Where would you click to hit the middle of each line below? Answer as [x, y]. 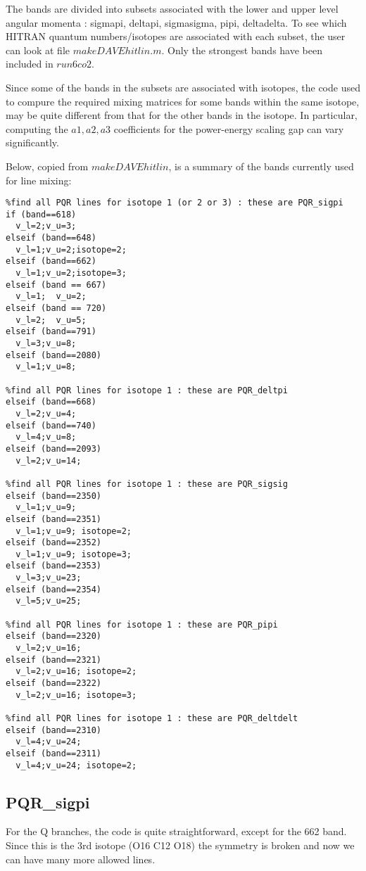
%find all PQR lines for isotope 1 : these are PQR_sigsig [147, 484]
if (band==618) [41, 214]
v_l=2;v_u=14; [49, 460]
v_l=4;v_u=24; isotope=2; [76, 765]
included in [30, 64]
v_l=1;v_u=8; [46, 367]
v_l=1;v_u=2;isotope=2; [71, 249]
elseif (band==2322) [54, 684]
